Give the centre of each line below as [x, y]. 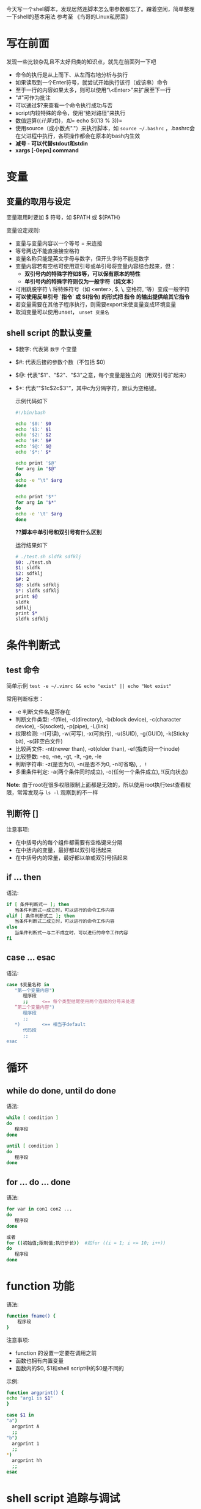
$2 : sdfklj [29, 574]
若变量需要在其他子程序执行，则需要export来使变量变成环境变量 [96, 304]
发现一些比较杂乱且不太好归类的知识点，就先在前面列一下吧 [81, 61]
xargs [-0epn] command [47, 150]
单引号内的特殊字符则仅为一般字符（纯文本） [81, 281]
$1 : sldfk [28, 568]
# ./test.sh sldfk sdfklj [48, 556]
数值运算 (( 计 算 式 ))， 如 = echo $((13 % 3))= [69, 120]
